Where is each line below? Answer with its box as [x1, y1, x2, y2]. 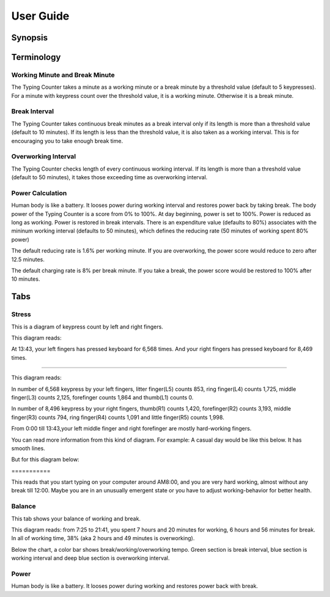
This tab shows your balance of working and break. [11, 514, 141, 522]
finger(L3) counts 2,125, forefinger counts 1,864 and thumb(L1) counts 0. [11, 393, 194, 401]
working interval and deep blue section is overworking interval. [11, 554, 170, 562]
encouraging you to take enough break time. [11, 137, 123, 144]
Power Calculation [11, 188, 67, 197]
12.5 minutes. [11, 256, 45, 263]
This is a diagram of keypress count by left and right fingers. [11, 323, 163, 330]
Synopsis [11, 32, 48, 43]
